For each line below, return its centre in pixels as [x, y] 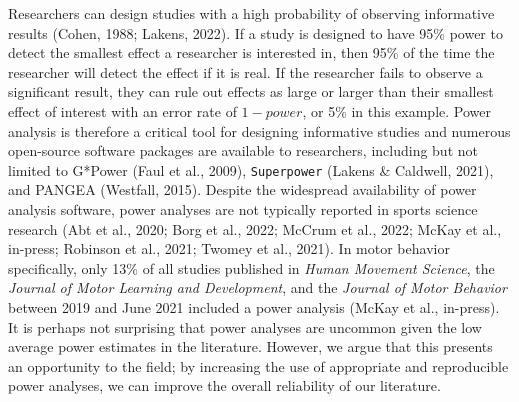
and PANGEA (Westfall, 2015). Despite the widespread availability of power [242, 189]
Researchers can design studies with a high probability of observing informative [251, 13]
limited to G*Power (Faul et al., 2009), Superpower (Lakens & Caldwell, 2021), [251, 169]
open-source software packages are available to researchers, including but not [243, 150]
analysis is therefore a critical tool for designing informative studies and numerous [259, 130]
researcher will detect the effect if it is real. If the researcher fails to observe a [245, 71]
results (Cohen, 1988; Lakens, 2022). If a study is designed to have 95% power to [255, 32]
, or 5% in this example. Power [396, 110]
